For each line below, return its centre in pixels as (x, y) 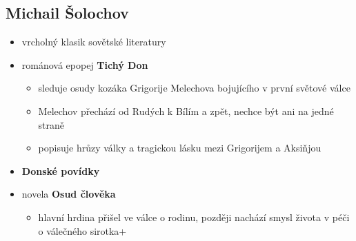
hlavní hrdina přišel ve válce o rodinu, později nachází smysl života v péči (194, 217)
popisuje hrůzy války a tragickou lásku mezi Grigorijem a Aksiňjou (180, 148)
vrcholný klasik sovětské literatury (94, 42)
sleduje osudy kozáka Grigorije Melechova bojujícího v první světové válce (194, 88)
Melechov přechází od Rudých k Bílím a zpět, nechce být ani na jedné (186, 111)
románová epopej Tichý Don (85, 64)
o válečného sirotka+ (82, 230)
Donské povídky (61, 170)
